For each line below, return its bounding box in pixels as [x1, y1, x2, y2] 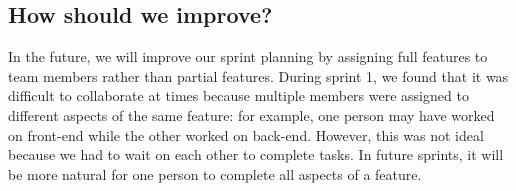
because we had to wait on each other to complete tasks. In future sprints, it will [8, 144, 504, 165]
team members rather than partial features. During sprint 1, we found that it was [8, 65, 509, 86]
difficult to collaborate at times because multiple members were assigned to [8, 85, 469, 106]
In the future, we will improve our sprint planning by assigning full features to [8, 46, 488, 67]
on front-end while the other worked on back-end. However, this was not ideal [8, 124, 484, 145]
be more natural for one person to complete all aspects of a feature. [8, 163, 422, 184]
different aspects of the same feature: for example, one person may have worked [8, 104, 495, 125]
